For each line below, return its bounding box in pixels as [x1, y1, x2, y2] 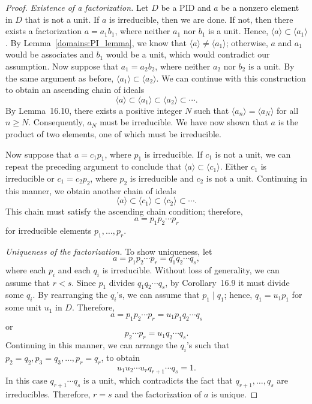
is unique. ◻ [211, 388, 258, 400]
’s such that [186, 339, 230, 351]
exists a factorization [5, 25, 82, 37]
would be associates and [5, 48, 94, 61]
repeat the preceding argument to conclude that [5, 160, 182, 173]
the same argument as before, [5, 71, 114, 84]
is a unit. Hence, [208, 25, 269, 37]
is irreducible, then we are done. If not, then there [109, 13, 293, 25]
